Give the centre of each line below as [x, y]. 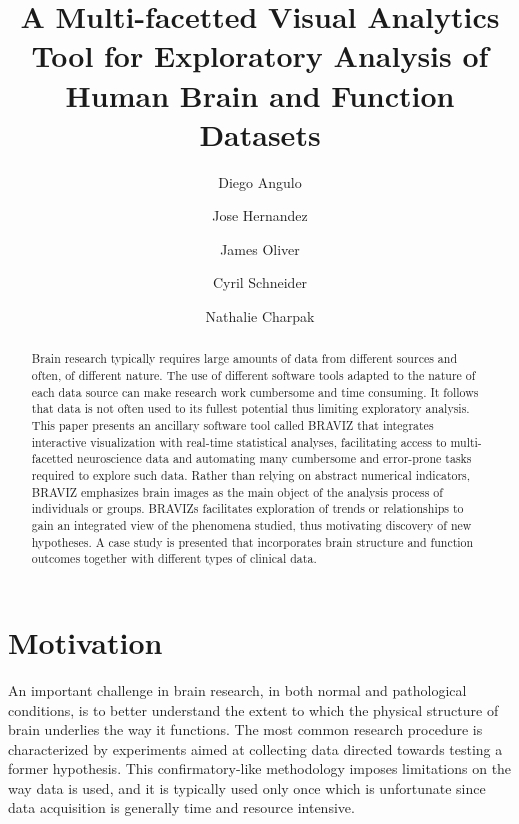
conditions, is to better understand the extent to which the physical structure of [253, 709]
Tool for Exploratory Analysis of [260, 55]
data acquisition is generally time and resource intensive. [181, 807]
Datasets [260, 133]
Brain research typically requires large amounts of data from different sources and [244, 358]
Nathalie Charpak [260, 316]
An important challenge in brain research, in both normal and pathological [237, 689]
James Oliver [260, 248]
